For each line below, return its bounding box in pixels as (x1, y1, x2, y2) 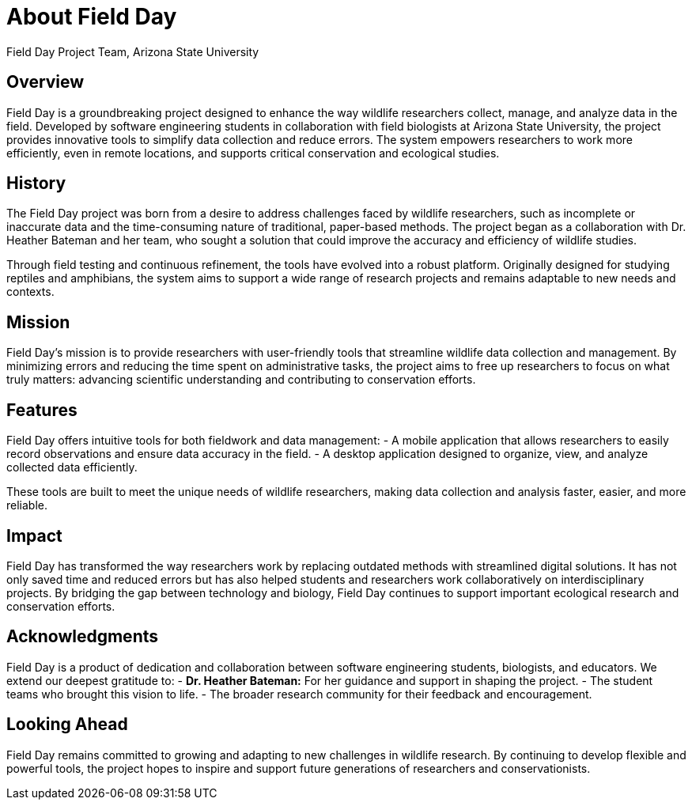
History (6, 173, 66, 194)
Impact (6, 525, 62, 546)
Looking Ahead (6, 714, 128, 735)
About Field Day (6, 3, 177, 30)
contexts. (6, 285, 55, 299)
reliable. (6, 498, 48, 513)
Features (6, 399, 78, 420)
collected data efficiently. (6, 460, 138, 475)
